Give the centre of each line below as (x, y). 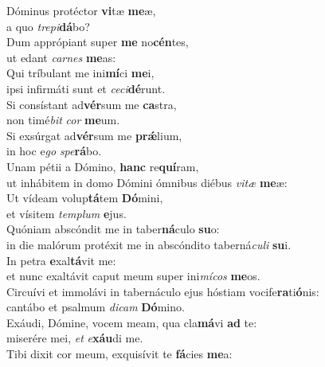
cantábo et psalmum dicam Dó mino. (96, 307)
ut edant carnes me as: (61, 57)
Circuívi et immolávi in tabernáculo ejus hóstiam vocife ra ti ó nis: (163, 291)
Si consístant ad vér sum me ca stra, (92, 104)
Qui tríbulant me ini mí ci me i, (80, 73)
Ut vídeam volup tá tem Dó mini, (85, 198)
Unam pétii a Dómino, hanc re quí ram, (103, 166)
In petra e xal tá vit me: (61, 260)
